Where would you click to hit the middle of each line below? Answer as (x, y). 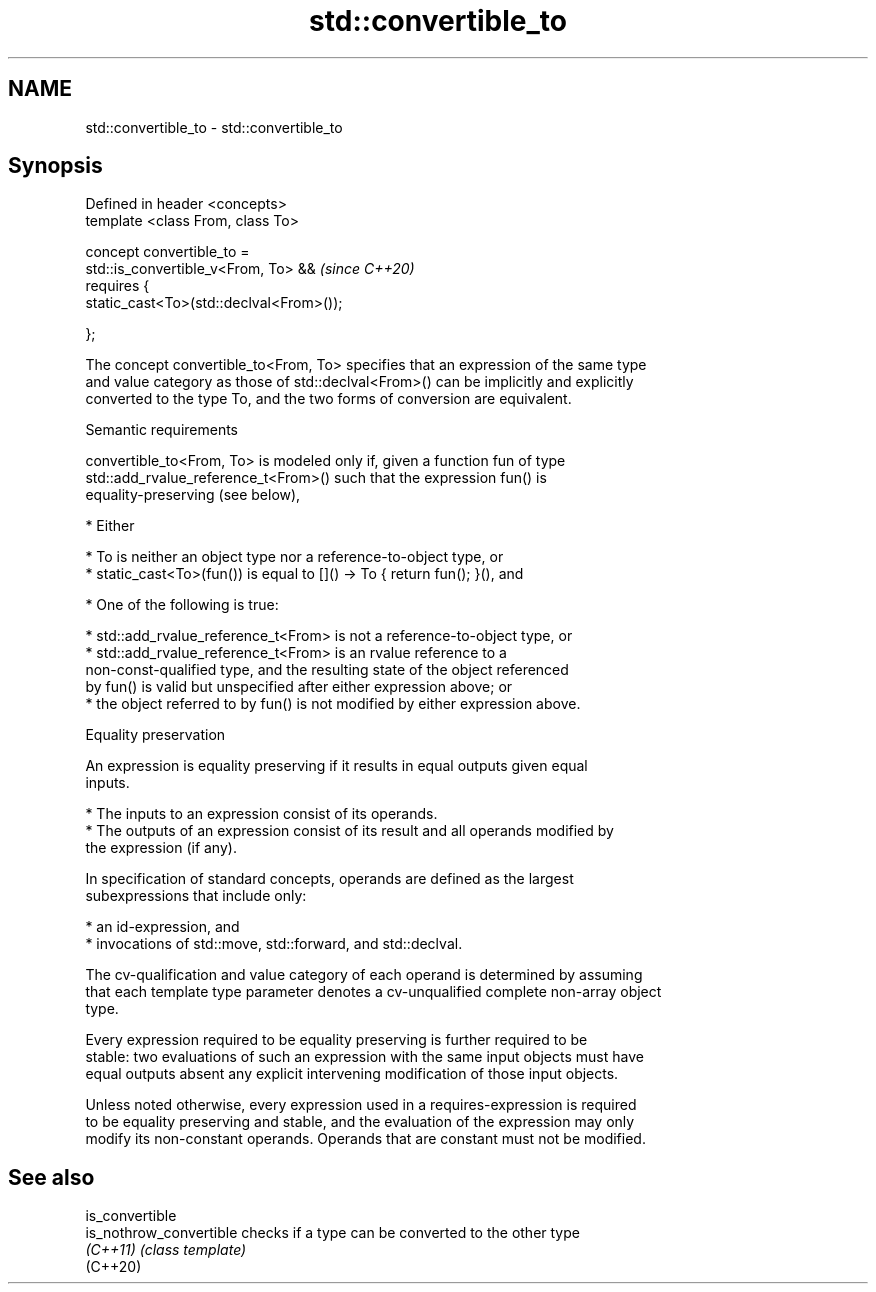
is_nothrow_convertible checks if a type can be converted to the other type (332, 1233)
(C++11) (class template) (166, 1250)
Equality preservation (155, 735)
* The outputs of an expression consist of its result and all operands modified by (349, 831)
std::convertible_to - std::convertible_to (214, 127)
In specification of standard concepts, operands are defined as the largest (329, 879)
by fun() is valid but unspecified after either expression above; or (299, 687)
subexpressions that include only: (196, 896)
